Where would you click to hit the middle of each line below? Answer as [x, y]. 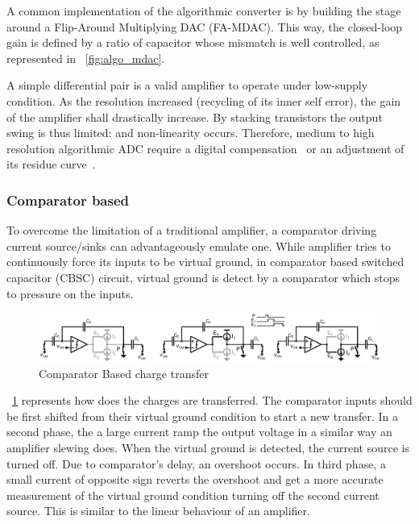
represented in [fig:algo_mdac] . [86, 58]
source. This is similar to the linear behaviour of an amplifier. [158, 511]
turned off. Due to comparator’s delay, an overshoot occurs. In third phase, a [196, 463]
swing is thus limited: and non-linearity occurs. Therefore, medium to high [191, 133]
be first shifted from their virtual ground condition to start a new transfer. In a [203, 416]
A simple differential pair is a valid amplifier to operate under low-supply [187, 85]
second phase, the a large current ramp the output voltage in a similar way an [199, 432]
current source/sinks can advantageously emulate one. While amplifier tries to [199, 245]
